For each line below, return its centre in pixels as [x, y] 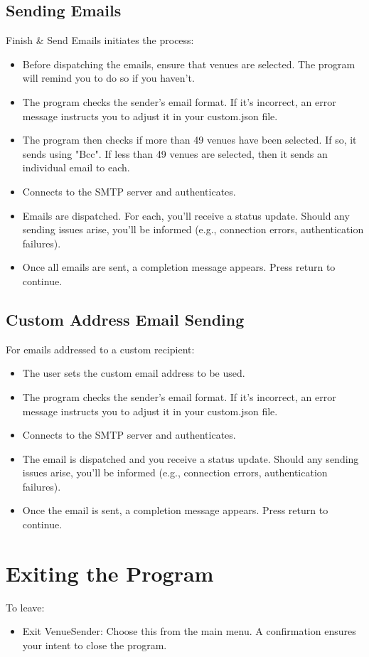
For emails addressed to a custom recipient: [100, 349]
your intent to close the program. [95, 645]
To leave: [25, 607]
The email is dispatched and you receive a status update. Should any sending [191, 458]
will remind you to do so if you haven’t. [108, 78]
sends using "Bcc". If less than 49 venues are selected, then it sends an [175, 153]
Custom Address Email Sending [125, 319]
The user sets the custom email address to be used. [134, 373]
